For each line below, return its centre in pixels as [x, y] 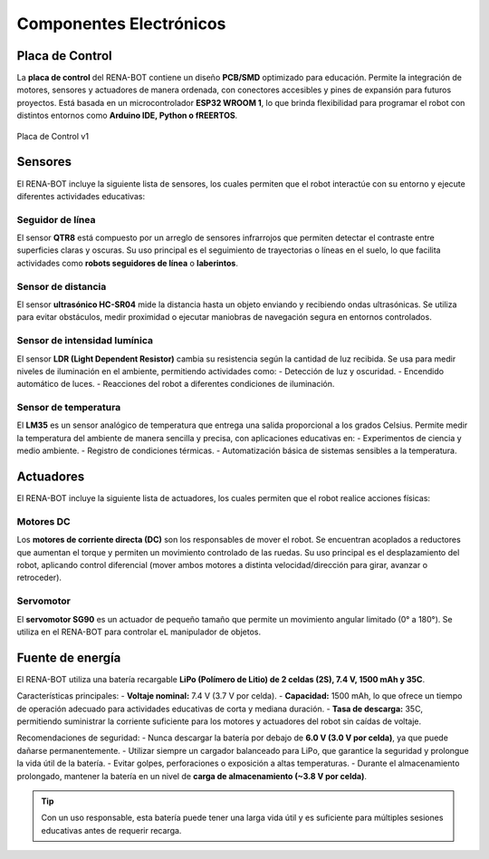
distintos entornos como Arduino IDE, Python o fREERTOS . [127, 116]
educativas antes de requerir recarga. [111, 830]
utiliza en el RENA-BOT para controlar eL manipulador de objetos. [139, 632]
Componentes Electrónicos [121, 24]
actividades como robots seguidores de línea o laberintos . [128, 263]
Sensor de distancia [62, 286]
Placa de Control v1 [53, 136]
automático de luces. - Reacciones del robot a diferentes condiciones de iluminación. [176, 384]
